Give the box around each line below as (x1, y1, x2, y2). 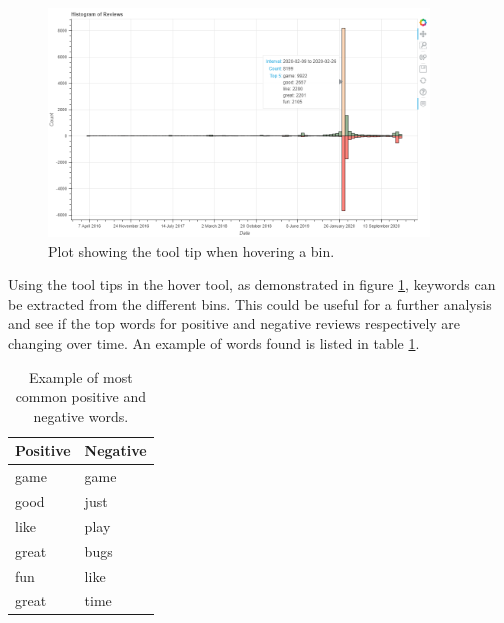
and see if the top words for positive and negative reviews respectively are (8, 313, 461, 334)
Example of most (28, 366, 133, 387)
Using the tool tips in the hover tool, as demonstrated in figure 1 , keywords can (8, 274, 496, 295)
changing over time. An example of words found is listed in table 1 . (8, 332, 420, 353)
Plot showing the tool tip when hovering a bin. (48, 240, 335, 261)
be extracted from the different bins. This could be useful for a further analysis (8, 293, 492, 314)
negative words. (33, 405, 129, 426)
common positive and (15, 386, 146, 407)
